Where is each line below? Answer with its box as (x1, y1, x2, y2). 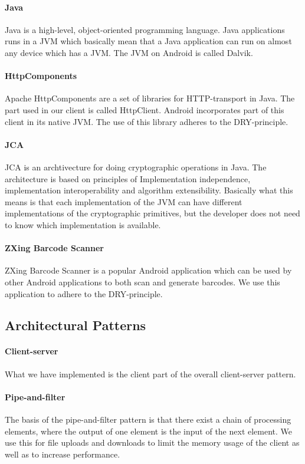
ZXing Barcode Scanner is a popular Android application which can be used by (5, 264, 292, 277)
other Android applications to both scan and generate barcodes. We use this (5, 275, 280, 288)
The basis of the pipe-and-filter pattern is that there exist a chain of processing (5, 413, 291, 426)
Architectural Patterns (5, 316, 146, 334)
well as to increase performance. (5, 447, 120, 460)
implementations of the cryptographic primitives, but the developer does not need (5, 207, 300, 219)
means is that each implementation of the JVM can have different (5, 195, 242, 208)
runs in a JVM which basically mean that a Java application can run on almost (5, 35, 292, 47)
